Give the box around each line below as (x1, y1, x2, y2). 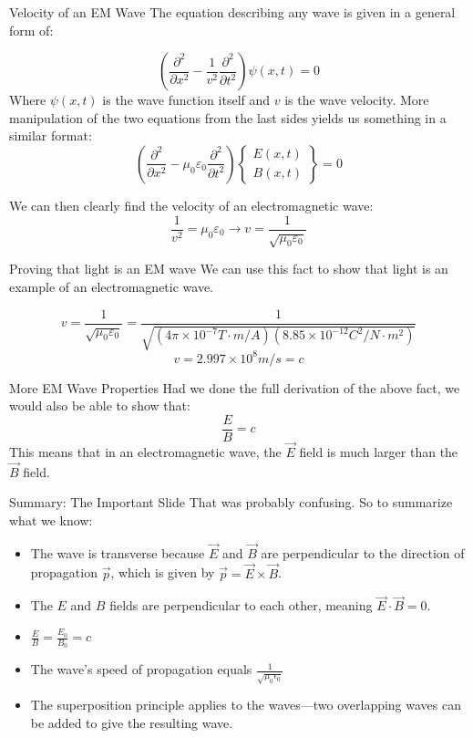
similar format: (9, 126, 92, 145)
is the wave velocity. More (284, 90, 429, 109)
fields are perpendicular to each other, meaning (109, 596, 373, 615)
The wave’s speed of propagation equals (30, 660, 252, 679)
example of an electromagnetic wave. (9, 276, 213, 296)
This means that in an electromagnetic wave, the (9, 442, 282, 461)
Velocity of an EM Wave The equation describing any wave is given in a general (9, 3, 456, 21)
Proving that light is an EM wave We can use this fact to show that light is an (9, 259, 448, 278)
